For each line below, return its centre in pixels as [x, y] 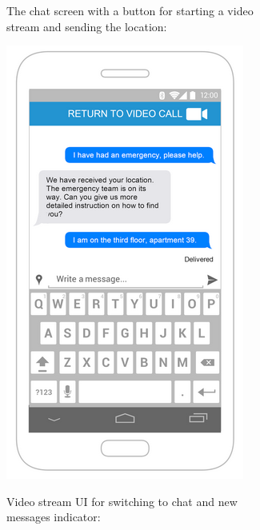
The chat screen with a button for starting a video [130, 10]
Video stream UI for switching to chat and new [122, 501]
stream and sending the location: [87, 26]
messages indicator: [54, 517]
